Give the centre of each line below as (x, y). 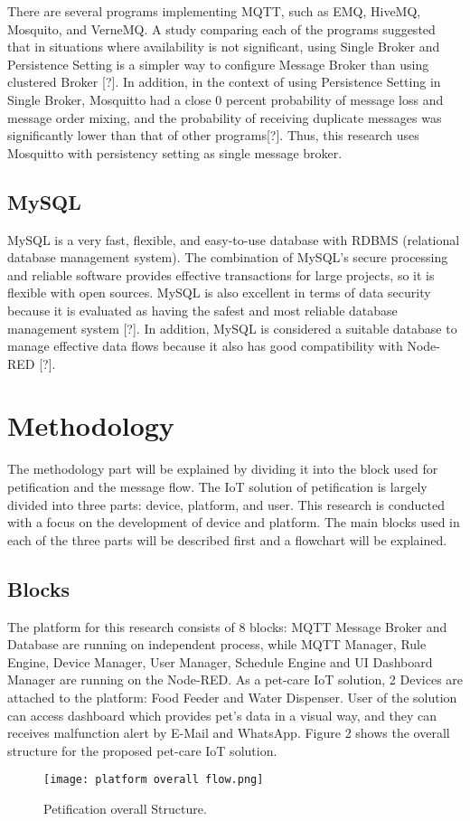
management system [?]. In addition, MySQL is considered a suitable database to (232, 328)
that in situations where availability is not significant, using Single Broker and (224, 47)
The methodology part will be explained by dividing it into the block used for (223, 469)
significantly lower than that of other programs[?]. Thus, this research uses (213, 135)
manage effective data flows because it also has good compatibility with (205, 346)
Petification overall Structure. (125, 808)
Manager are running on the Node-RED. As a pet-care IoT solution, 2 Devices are (235, 679)
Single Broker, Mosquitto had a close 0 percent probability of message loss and (226, 99)
